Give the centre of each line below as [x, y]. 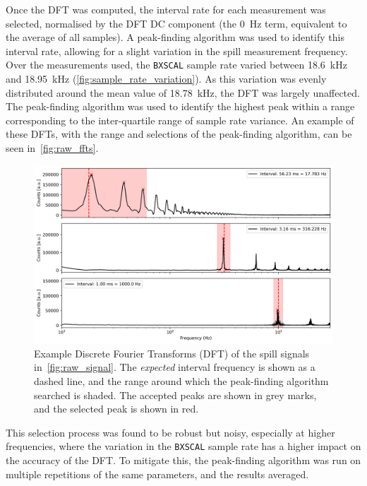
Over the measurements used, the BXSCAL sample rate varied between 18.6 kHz [176, 65]
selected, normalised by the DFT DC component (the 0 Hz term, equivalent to [176, 23]
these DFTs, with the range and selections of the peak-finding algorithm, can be [179, 134]
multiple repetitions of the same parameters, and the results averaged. [157, 474]
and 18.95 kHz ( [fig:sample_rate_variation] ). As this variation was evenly [166, 79]
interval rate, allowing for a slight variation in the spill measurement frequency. [177, 51]
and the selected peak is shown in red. [116, 409]
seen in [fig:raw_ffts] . [52, 148]
